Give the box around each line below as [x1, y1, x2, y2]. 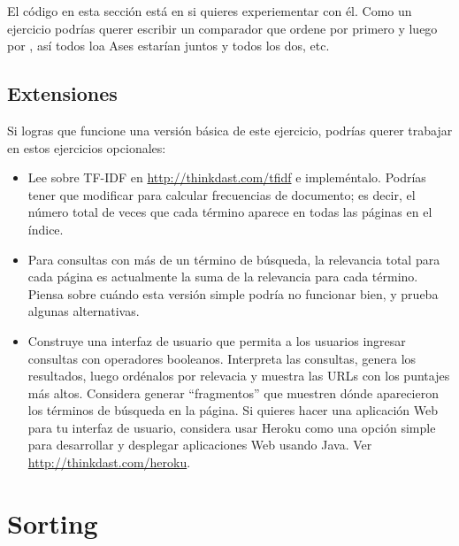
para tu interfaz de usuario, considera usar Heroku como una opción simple [27, 418, 436, 436]
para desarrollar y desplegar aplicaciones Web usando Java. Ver [27, 435, 372, 454]
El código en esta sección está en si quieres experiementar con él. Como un [7, 2, 412, 19]
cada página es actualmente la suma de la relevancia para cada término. [27, 267, 418, 286]
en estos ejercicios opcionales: [7, 138, 166, 157]
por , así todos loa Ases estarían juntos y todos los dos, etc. [7, 36, 330, 55]
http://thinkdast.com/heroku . [27, 453, 191, 472]
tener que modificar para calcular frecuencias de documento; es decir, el [27, 185, 416, 204]
